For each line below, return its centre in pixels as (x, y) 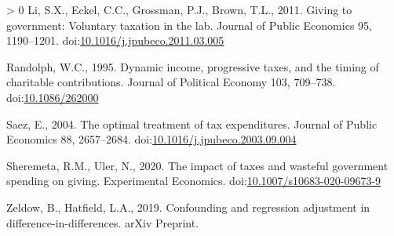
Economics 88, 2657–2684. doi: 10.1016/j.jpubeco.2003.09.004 (151, 139)
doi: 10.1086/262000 (53, 97)
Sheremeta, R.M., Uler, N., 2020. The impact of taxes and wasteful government (197, 165)
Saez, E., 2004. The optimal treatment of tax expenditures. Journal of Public (192, 123)
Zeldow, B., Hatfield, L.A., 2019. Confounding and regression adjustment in (188, 207)
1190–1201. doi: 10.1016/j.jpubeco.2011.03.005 (115, 40)
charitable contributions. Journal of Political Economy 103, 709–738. (171, 82)
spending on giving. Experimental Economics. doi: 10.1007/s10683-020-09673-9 (194, 181)
